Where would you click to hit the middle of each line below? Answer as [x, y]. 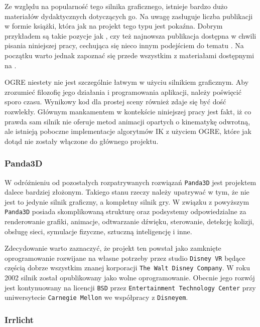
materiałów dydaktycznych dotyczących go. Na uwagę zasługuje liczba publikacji [129, 16]
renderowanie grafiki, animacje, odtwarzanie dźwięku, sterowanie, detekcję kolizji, [129, 221]
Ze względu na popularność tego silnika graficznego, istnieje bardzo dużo [116, 6]
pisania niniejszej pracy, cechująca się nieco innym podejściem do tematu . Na [124, 45]
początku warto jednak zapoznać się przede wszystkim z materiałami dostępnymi [129, 55]
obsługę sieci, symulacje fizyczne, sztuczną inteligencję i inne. [98, 231]
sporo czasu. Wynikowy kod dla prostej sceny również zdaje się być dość [115, 102]
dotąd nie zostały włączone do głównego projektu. [82, 141]
